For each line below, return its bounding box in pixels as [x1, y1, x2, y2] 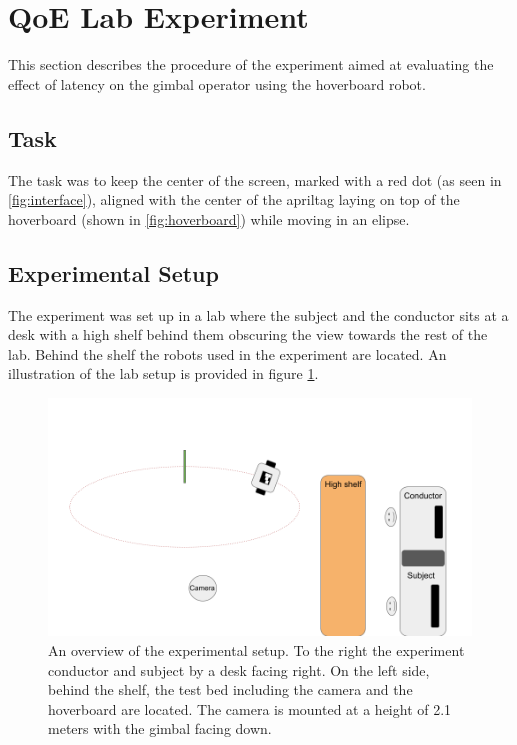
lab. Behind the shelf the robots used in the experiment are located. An [8, 343, 447, 364]
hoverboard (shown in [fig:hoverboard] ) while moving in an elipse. [8, 208, 410, 229]
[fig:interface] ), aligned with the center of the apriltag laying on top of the [8, 189, 460, 210]
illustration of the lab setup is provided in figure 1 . [8, 363, 319, 384]
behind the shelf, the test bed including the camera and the [48, 679, 413, 700]
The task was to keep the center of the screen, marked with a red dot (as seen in [8, 169, 502, 190]
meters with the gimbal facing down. [48, 718, 272, 739]
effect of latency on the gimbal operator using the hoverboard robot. [8, 73, 426, 94]
